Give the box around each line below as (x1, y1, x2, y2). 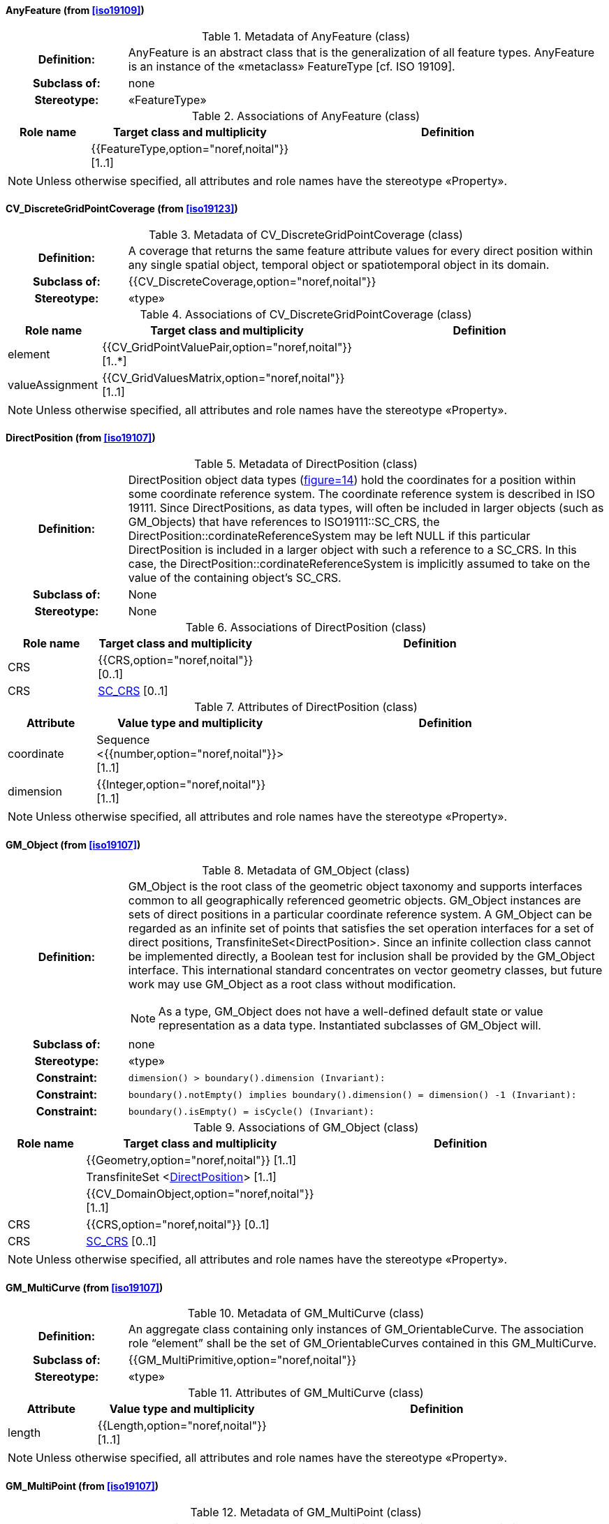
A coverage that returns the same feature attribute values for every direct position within (128, 243, 593, 258)
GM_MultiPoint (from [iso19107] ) (6, 1480, 159, 1493)
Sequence (96, 733, 150, 747)
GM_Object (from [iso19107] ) (6, 838, 141, 851)
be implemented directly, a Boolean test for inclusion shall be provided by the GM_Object (128, 949, 595, 964)
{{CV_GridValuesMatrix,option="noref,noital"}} (102, 370, 345, 385)
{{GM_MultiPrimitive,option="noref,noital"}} (128, 1353, 357, 1368)
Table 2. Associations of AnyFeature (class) (191, 108, 420, 123)
